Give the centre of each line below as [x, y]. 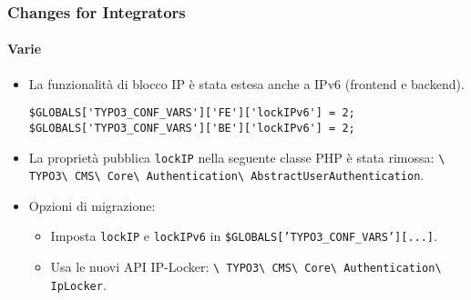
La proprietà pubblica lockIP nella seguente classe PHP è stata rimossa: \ [237, 157]
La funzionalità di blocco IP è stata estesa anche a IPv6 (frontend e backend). [246, 83]
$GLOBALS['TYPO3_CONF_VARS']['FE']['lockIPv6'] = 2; [192, 113]
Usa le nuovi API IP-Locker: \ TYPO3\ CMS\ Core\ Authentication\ [246, 267]
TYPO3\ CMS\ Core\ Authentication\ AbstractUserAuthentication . [226, 175]
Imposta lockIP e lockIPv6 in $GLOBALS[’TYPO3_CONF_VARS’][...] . [244, 236]
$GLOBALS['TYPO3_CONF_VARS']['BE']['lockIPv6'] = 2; [192, 128]
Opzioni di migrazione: [92, 205]
